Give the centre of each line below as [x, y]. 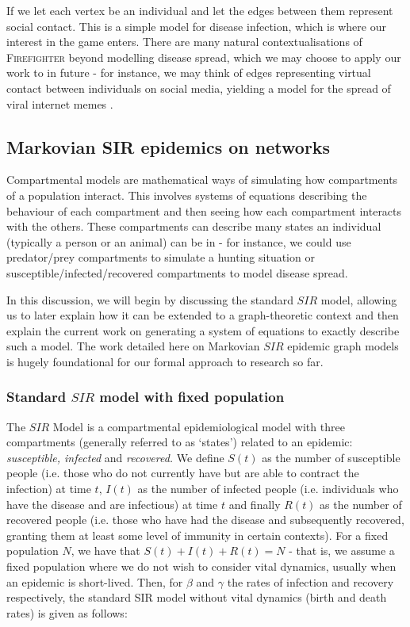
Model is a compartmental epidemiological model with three [199, 426]
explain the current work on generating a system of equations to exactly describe [203, 330]
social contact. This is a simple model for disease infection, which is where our [196, 26]
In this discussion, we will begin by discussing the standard [150, 299]
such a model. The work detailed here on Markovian [133, 346]
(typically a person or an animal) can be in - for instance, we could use [179, 241]
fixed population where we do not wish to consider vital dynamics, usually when [201, 566]
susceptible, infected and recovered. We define [115, 457]
